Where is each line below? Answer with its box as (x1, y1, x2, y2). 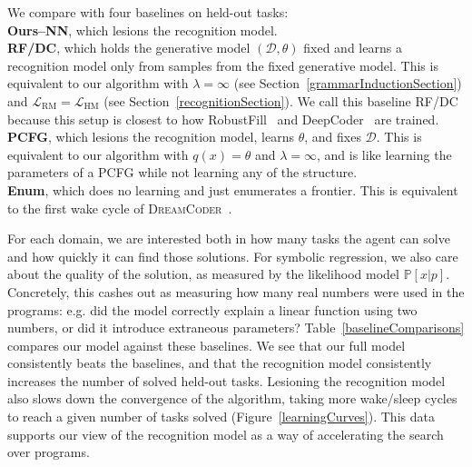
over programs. (7, 442, 90, 462)
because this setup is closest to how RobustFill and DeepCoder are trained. (7, 109, 439, 128)
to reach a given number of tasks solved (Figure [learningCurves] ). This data (7, 407, 435, 426)
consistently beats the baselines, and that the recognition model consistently (7, 353, 432, 373)
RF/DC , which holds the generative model (7, 38, 251, 57)
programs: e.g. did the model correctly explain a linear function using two (7, 300, 418, 319)
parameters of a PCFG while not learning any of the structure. (7, 163, 358, 182)
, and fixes (304, 127, 361, 146)
